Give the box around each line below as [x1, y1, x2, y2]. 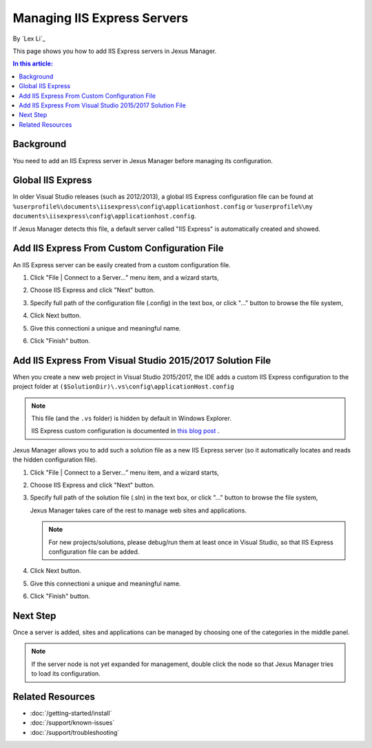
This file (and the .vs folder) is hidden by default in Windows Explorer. [31, 414, 232, 422]
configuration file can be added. [48, 548, 140, 556]
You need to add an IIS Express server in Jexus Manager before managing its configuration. [12, 156, 273, 165]
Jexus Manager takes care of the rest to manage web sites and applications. [30, 506, 247, 515]
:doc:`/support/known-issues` [30, 718, 115, 727]
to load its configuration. [31, 669, 101, 678]
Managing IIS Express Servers [12, 10, 189, 25]
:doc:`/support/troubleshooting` [30, 728, 120, 736]
